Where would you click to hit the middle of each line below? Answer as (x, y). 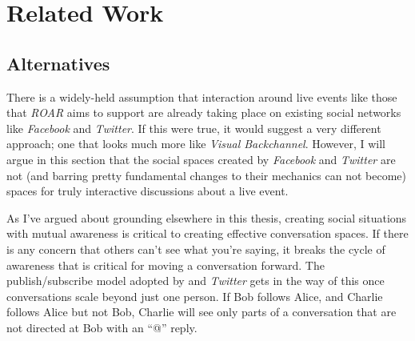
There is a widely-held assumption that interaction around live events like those (202, 96)
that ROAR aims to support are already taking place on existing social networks (204, 112)
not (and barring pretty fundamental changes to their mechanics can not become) (207, 175)
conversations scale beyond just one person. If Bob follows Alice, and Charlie (195, 296)
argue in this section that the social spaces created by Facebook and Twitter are (201, 159)
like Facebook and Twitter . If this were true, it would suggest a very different (194, 128)
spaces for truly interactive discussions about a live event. (148, 191)
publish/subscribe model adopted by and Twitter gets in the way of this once (196, 281)
